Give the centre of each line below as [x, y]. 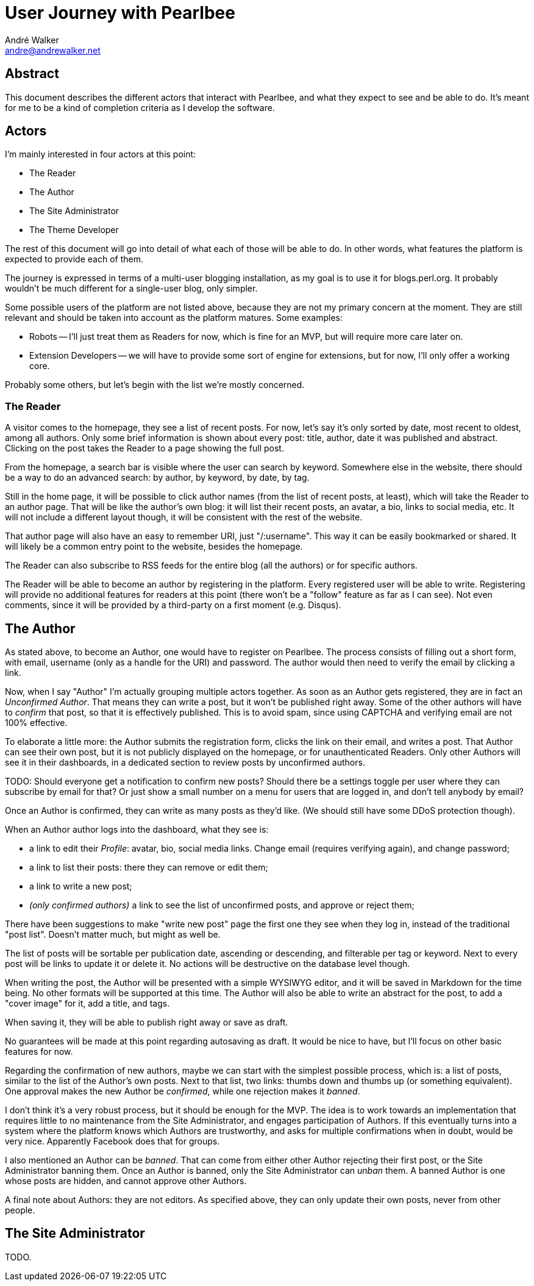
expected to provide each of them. [74, 259]
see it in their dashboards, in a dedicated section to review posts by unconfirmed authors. [185, 763]
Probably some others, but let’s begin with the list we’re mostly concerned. [155, 385]
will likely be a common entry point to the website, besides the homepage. [154, 547]
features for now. [39, 1052]
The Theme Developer [74, 230]
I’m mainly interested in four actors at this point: [101, 154]
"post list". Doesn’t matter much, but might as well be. [113, 935]
